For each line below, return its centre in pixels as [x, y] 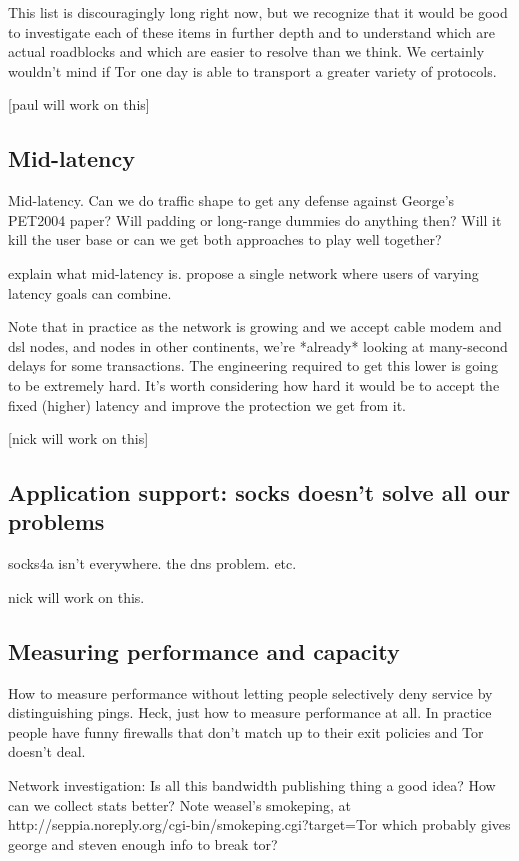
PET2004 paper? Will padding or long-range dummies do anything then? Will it [255, 219]
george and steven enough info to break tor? [143, 843]
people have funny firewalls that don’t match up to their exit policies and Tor [246, 731]
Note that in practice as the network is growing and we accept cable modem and [255, 326]
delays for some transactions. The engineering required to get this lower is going [253, 365]
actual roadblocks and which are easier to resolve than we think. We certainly [246, 51]
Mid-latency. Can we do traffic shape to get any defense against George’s [231, 200]
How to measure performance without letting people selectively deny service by [250, 692]
